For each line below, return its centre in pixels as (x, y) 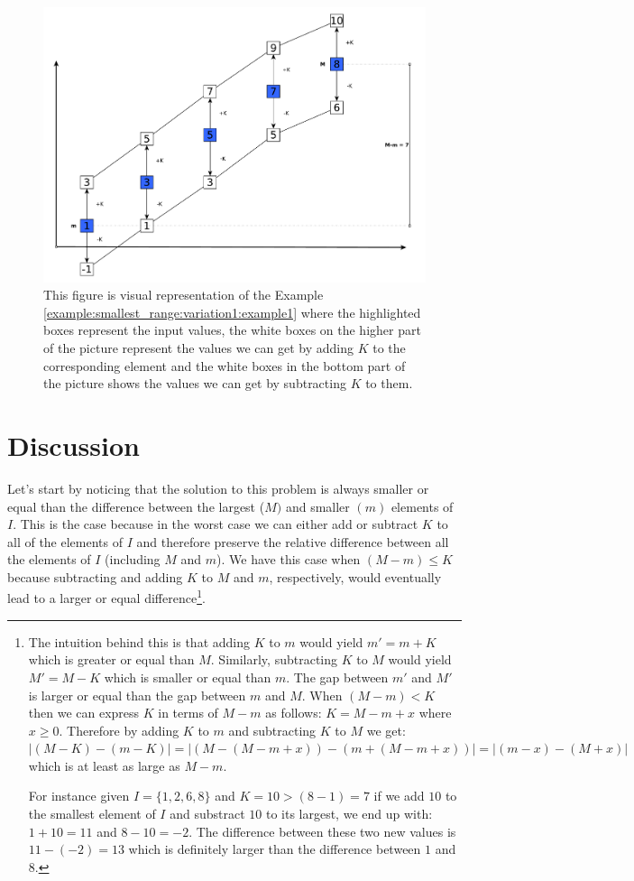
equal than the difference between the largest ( (136, 506)
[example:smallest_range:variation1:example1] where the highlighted (232, 312)
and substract (207, 814)
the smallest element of (92, 814)
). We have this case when (289, 559)
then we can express (84, 713)
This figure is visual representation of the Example (184, 295)
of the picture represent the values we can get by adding (199, 348)
